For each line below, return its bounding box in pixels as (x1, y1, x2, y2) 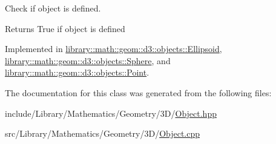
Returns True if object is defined (5, 22, 125, 34)
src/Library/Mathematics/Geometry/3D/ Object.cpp (5, 127, 200, 140)
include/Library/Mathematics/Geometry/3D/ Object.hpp (5, 106, 217, 119)
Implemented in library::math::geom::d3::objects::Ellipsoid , (5, 42, 222, 55)
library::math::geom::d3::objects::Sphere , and (5, 54, 171, 67)
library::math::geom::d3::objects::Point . (5, 66, 149, 79)
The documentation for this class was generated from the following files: (5, 86, 272, 99)
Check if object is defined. (5, 2, 101, 14)
